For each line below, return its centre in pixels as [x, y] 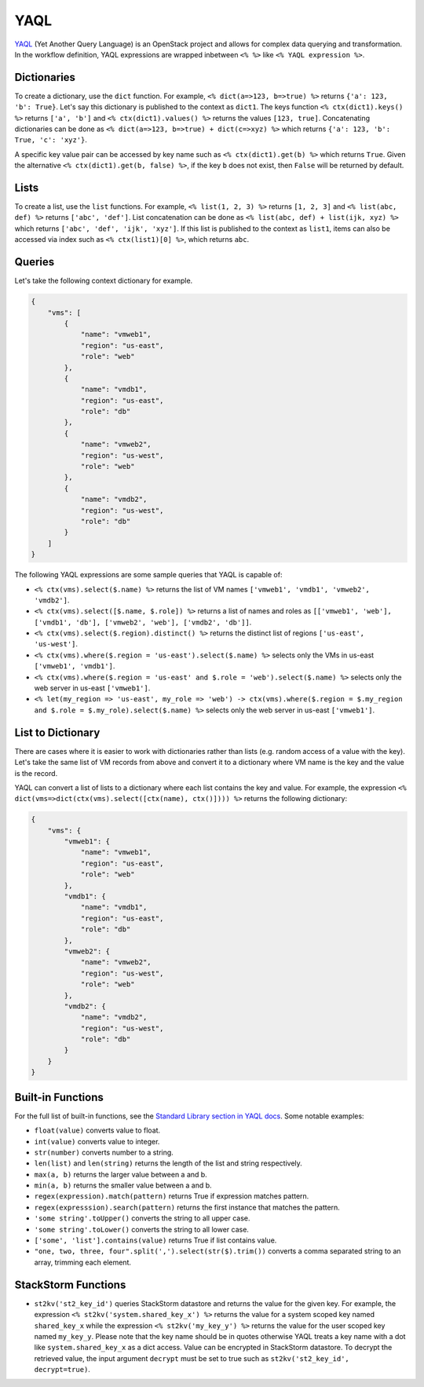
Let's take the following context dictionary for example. [104, 281]
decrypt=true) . [62, 1370]
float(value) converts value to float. [97, 1130]
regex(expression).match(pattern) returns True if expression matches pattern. [172, 1196]
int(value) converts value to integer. [97, 1141]
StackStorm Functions [70, 1285]
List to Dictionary [57, 732]
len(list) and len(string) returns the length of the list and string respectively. [168, 1163]
